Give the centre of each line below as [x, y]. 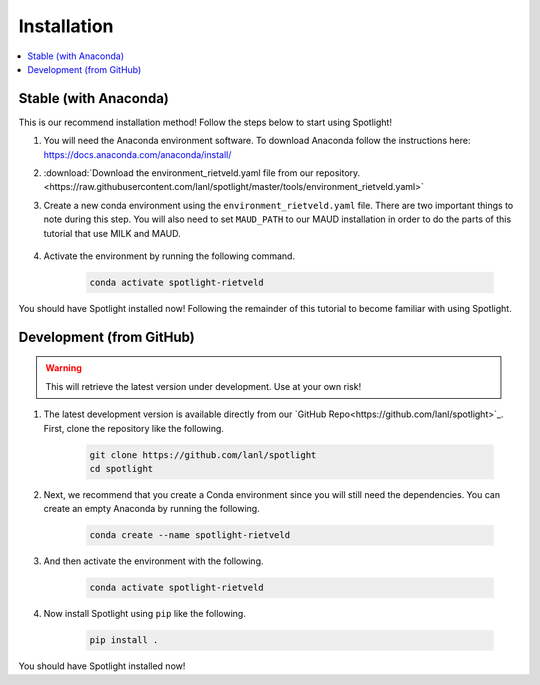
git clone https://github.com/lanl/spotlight [203, 454]
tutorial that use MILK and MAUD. [112, 233]
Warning [63, 368]
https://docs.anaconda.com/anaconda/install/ [137, 154]
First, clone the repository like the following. [134, 428]
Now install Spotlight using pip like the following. [145, 614]
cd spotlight [121, 468]
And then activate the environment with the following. [153, 561]
